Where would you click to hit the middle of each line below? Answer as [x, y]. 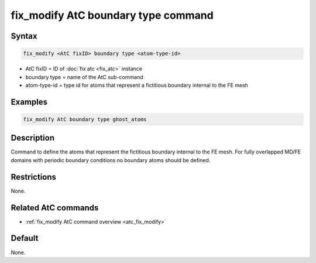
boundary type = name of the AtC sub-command [84, 77]
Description [33, 138]
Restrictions [34, 177]
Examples [29, 102]
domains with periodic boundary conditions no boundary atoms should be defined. [111, 160]
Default [25, 238]
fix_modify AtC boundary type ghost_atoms [85, 119]
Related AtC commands [55, 208]
